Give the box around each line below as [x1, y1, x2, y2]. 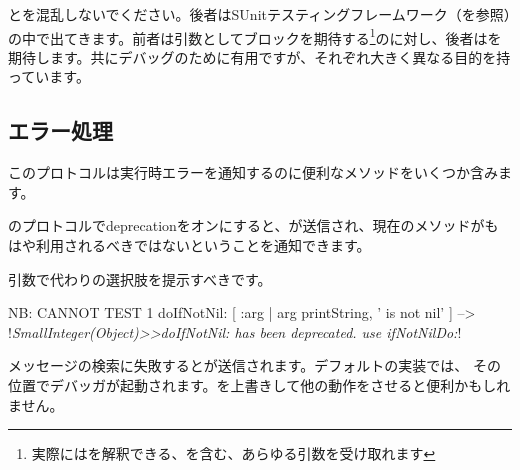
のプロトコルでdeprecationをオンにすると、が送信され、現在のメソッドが [8, 215, 485, 236]
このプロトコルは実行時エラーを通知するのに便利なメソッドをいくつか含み [8, 162, 498, 183]
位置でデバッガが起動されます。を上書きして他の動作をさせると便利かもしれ [8, 374, 511, 395]
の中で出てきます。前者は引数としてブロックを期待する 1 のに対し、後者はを [8, 24, 502, 48]
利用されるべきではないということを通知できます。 [35, 235, 371, 256]
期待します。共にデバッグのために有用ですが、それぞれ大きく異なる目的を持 [8, 46, 511, 67]
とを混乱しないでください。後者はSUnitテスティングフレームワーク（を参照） [8, 4, 511, 24]
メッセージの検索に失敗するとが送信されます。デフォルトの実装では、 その [8, 355, 501, 376]
